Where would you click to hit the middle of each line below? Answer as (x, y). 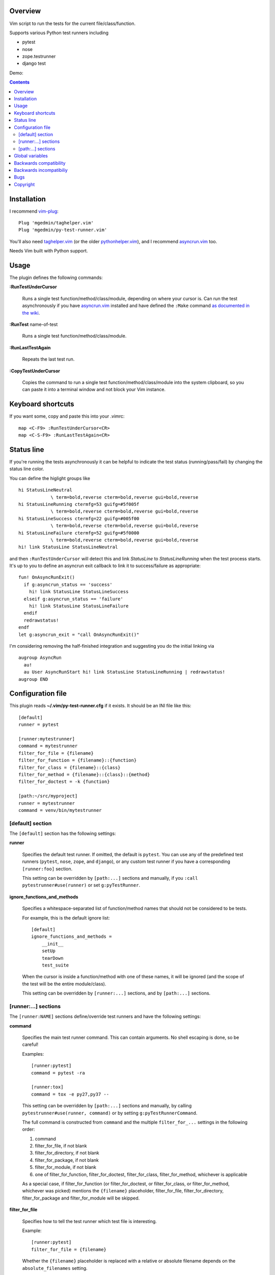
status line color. (27, 469)
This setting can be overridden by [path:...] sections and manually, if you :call (110, 878)
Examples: (33, 1054)
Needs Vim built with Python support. (49, 251)
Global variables (31, 156)
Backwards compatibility (40, 163)
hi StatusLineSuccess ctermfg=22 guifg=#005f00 (79, 518)
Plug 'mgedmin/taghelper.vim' (56, 223)
